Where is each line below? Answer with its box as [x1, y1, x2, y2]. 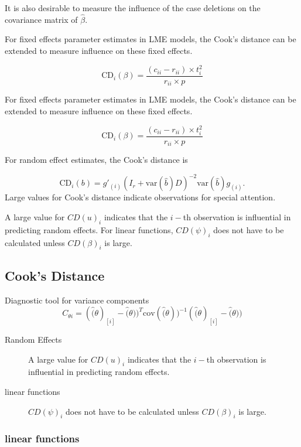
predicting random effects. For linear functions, [5, 223, 173, 236]
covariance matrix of [5, 13, 78, 25]
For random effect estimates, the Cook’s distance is [5, 153, 188, 166]
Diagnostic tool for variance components [5, 294, 149, 306]
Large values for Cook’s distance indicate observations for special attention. [5, 191, 276, 203]
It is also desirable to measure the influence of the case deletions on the [5, 2, 261, 13]
